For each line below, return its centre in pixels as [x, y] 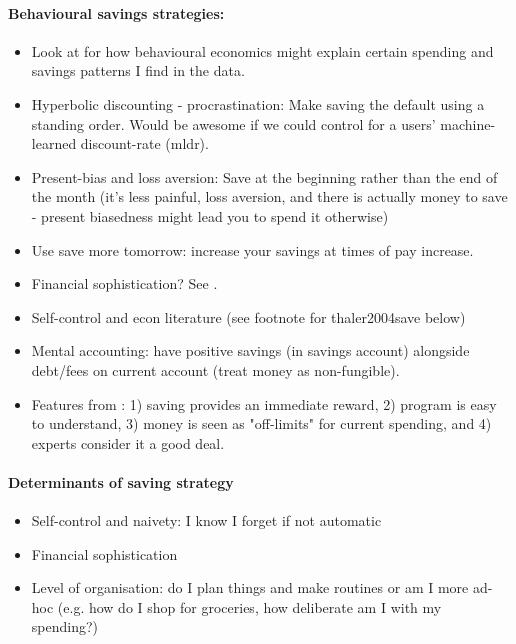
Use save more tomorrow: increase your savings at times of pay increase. [252, 249]
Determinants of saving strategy [121, 481]
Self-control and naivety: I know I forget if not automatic [206, 520]
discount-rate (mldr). [144, 143]
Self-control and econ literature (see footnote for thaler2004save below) [248, 316]
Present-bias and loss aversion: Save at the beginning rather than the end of [264, 176]
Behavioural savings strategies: [116, 12]
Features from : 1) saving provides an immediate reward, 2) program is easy [264, 403]
